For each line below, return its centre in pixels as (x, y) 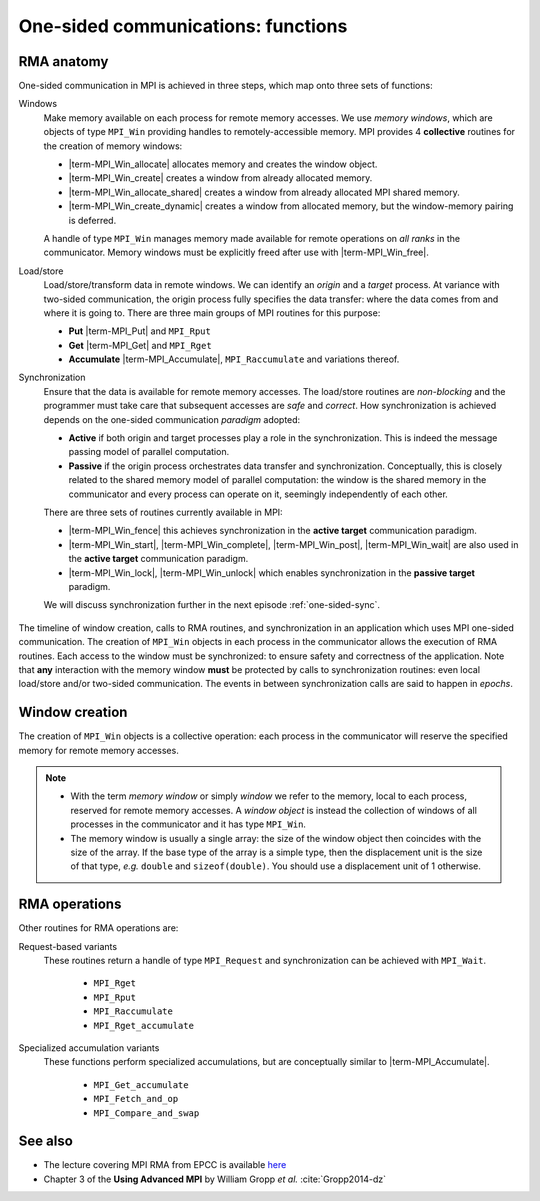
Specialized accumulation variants (89, 1047)
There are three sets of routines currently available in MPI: (163, 512)
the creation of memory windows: (113, 146)
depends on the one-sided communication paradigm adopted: (172, 419)
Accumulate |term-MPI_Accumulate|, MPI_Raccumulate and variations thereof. (234, 359)
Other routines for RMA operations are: (98, 928)
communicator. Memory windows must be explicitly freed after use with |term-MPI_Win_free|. (236, 252)
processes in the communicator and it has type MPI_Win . (188, 824)
